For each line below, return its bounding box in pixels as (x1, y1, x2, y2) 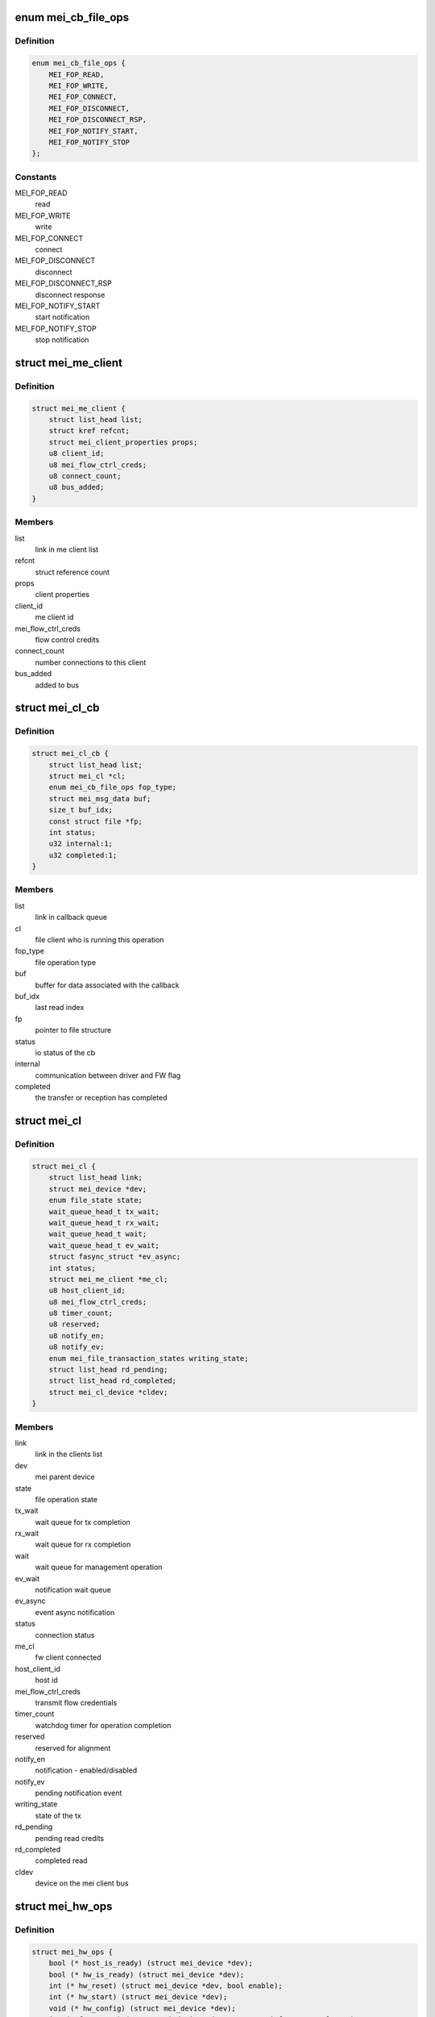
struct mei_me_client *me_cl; (48, 1275, 168, 1284)
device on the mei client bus (35, 1878, 129, 1888)
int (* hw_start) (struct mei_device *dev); (48, 1993, 228, 2002)
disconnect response (35, 290, 106, 299)
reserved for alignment (35, 1743, 111, 1752)
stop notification (35, 335, 89, 345)
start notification (35, 312, 90, 322)
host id (35, 1675, 58, 1685)
